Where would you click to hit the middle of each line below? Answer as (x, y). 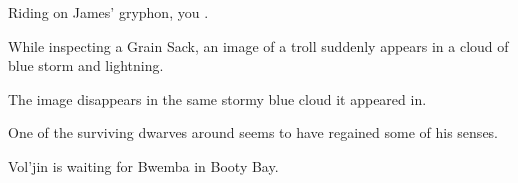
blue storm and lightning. (86, 65)
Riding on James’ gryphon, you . (108, 12)
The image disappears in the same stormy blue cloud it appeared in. (217, 98)
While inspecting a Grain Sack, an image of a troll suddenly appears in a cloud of (258, 45)
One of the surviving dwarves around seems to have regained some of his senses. (253, 132)
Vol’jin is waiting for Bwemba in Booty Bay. (143, 165)
